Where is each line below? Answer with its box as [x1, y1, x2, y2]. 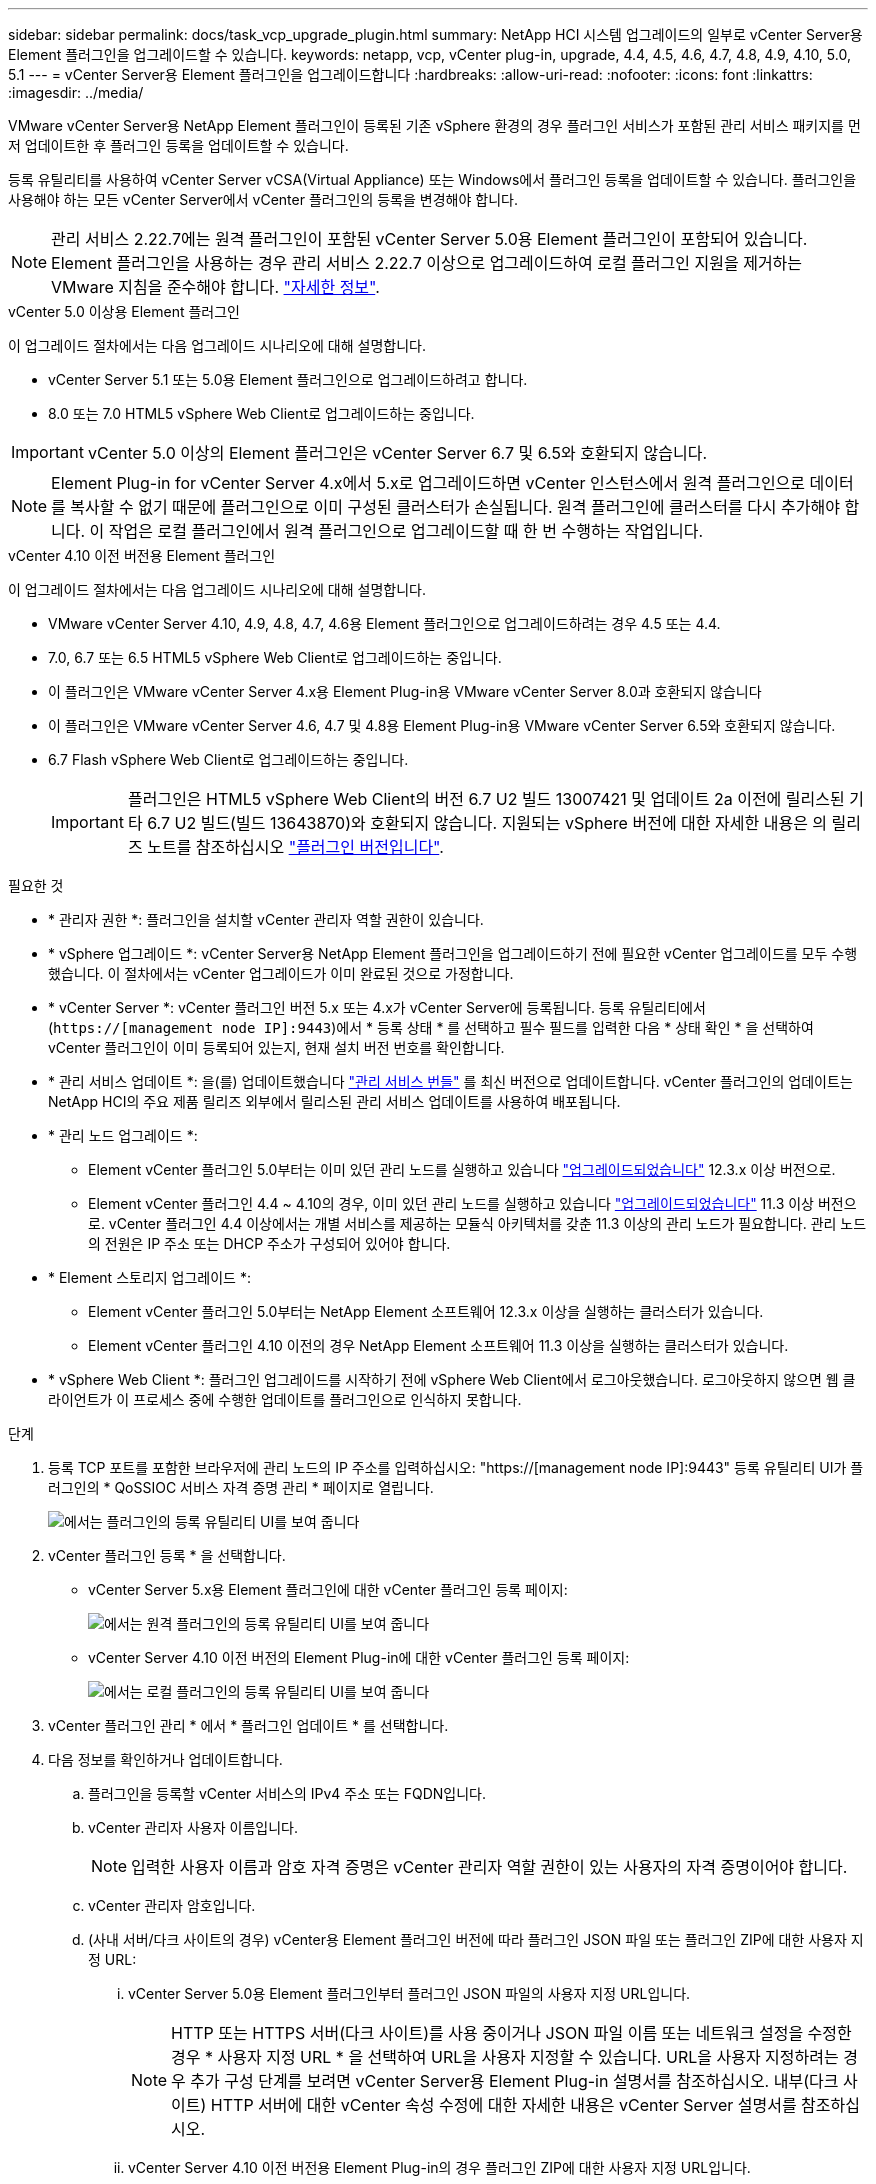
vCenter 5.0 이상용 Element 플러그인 [8, 303, 240, 320]
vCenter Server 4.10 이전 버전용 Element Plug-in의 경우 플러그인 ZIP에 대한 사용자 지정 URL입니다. [128, 2159, 751, 2176]
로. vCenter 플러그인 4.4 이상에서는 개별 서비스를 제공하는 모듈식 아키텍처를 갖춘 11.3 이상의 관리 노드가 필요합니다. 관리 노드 [88, 1215, 867, 1232]
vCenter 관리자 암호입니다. [88, 1897, 256, 1914]
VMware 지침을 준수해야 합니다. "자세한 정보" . [51, 277, 380, 297]
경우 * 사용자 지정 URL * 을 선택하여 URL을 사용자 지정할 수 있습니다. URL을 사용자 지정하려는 [171, 2047, 839, 2067]
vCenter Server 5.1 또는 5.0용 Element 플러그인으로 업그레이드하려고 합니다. [48, 371, 528, 388]
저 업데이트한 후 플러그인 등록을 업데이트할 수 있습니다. [8, 137, 349, 154]
